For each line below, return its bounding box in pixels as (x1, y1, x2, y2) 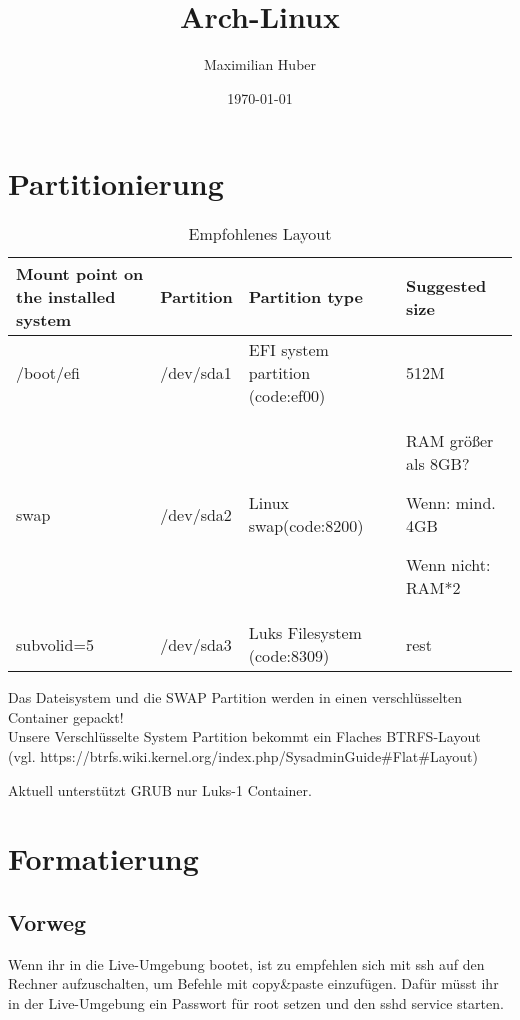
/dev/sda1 (160, 361, 232, 385)
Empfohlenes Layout (188, 222, 332, 246)
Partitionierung (8, 163, 224, 204)
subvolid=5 (16, 632, 94, 656)
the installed (16, 285, 116, 309)
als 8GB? (405, 452, 470, 476)
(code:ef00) (248, 384, 326, 408)
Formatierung (8, 838, 199, 879)
